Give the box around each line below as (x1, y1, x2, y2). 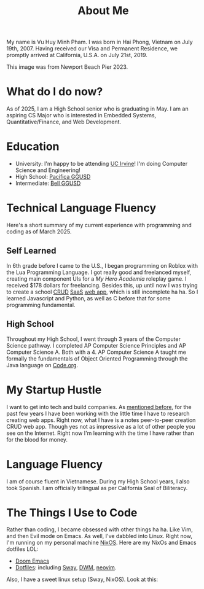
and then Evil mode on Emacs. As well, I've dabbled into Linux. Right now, (6, 532, 192, 540)
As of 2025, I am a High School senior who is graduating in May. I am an (6, 105, 189, 112)
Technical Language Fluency (6, 201, 157, 215)
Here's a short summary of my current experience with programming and (6, 222, 192, 228)
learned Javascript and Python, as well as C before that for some (6, 294, 171, 302)
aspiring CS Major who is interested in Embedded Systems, (6, 112, 157, 119)
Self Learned (6, 246, 57, 256)
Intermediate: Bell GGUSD (15, 179, 81, 187)
